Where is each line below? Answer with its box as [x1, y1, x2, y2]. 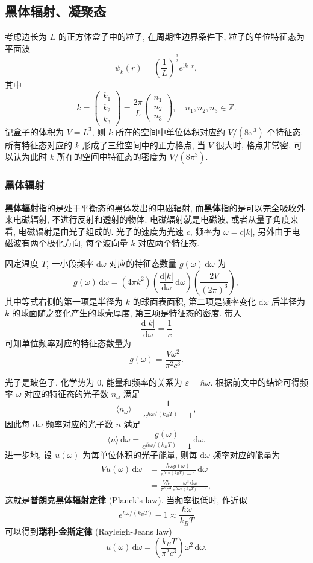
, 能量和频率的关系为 [101, 375, 182, 388]
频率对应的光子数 [45, 418, 113, 430]
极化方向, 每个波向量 [46, 237, 128, 249]
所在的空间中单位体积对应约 [115, 125, 225, 138]
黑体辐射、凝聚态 [5, 2, 106, 21]
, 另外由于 [252, 224, 292, 237]
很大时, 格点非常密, [215, 138, 291, 151]
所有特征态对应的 [5, 138, 72, 151]
